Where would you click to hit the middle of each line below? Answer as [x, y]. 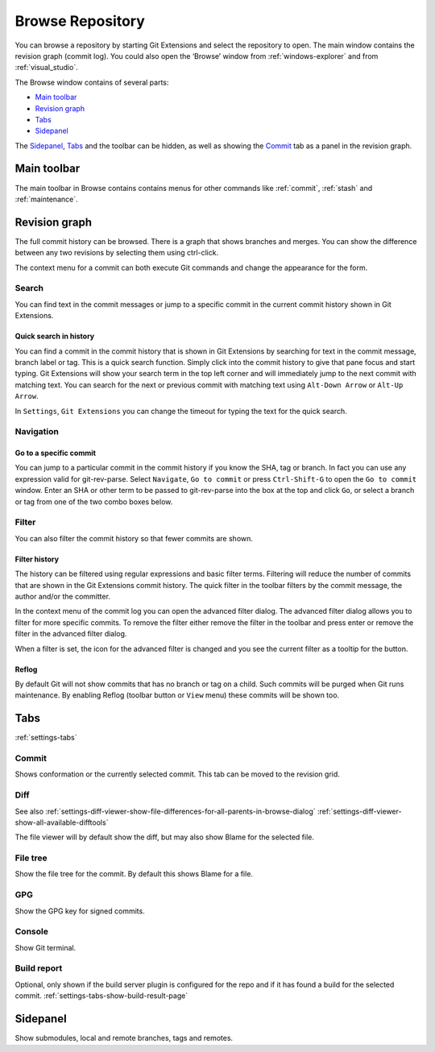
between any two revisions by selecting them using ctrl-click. [117, 253]
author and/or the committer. [62, 596]
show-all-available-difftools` [62, 822]
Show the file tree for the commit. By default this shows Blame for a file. [134, 874]
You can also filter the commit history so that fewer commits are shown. [134, 538]
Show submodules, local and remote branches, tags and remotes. [124, 1038]
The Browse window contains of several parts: [92, 82]
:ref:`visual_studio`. [46, 68]
